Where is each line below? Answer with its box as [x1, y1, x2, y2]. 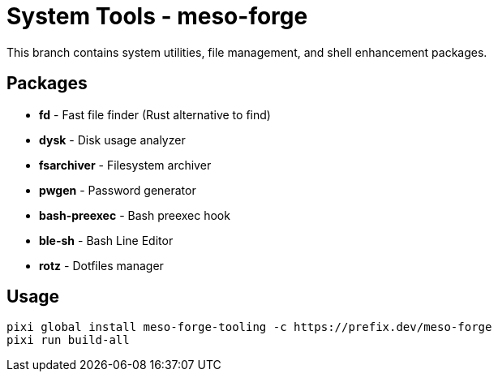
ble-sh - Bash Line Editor [39, 233, 174, 247]
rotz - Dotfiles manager [39, 258, 164, 273]
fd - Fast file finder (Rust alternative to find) [39, 107, 271, 122]
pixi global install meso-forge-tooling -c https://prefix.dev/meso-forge [6, 320, 492, 334]
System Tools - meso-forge [6, 2, 308, 30]
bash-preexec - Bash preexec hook [39, 208, 230, 222]
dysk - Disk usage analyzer [39, 132, 186, 147]
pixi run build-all [6, 333, 130, 347]
